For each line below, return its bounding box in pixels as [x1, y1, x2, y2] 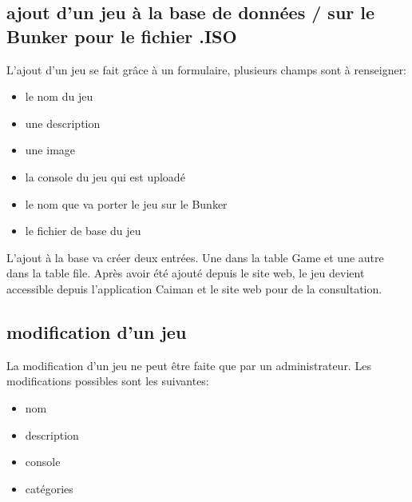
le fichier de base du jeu [25, 222, 141, 239]
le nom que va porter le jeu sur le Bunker [25, 195, 228, 212]
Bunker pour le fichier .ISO [6, 23, 237, 48]
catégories [25, 480, 73, 496]
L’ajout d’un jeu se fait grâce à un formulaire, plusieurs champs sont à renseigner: [6, 61, 407, 78]
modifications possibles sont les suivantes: [6, 373, 209, 389]
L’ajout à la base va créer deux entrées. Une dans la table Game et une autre [6, 249, 384, 265]
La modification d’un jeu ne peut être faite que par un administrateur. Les [6, 357, 371, 373]
